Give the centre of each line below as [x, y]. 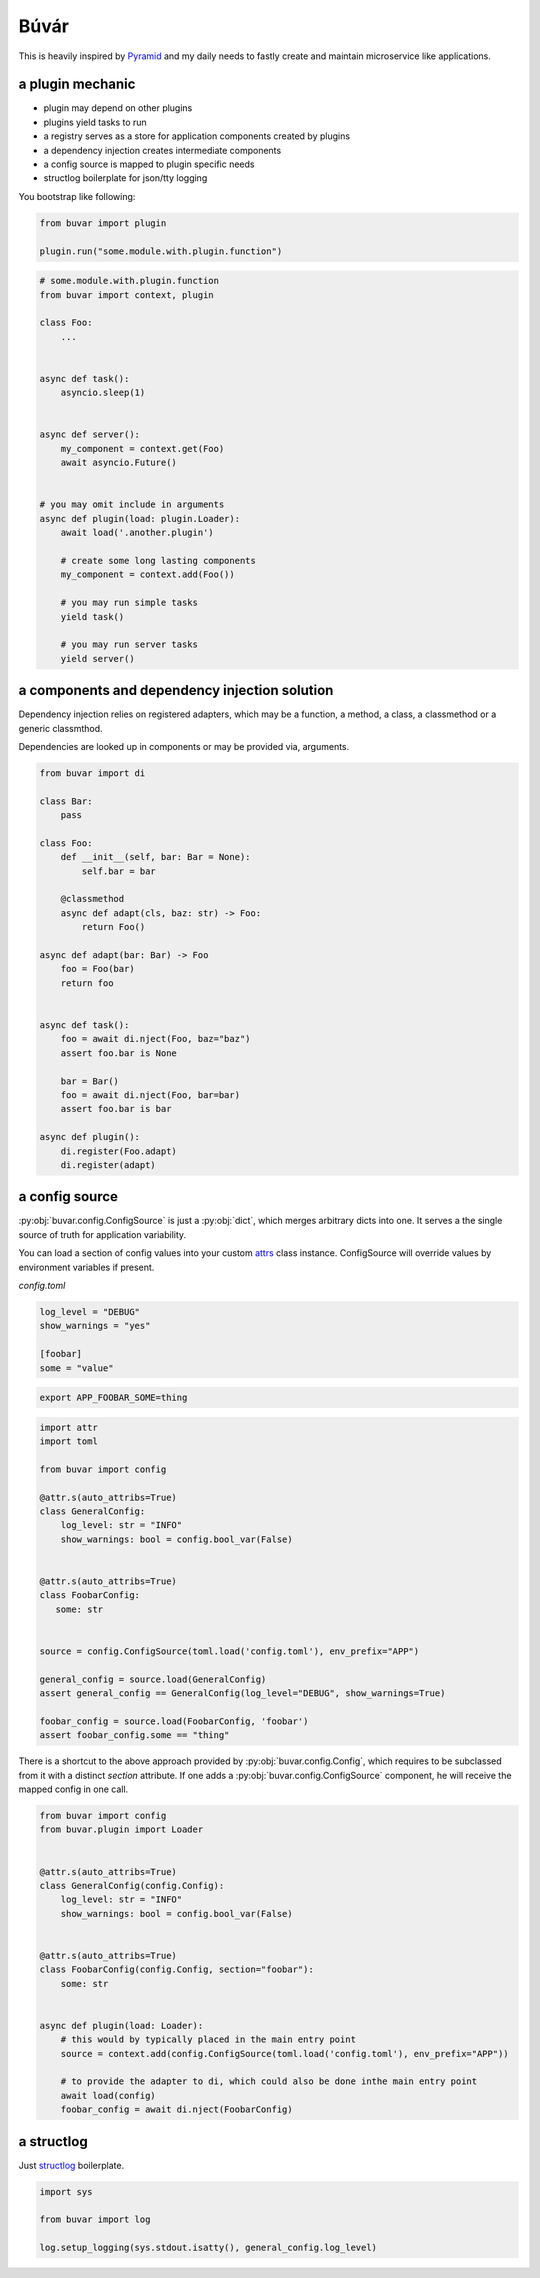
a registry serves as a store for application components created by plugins [196, 136]
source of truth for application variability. [102, 1234]
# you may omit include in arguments [132, 504]
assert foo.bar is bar [116, 1109]
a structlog [53, 2141]
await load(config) [108, 2095]
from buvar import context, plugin [126, 294]
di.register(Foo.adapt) [118, 1151]
